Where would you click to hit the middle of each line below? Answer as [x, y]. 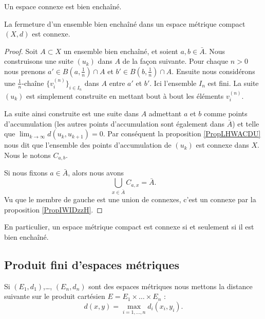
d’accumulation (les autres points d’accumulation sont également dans [114, 123]
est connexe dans [222, 145]
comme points [225, 113]
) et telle [246, 123]
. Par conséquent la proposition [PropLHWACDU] [182, 134]
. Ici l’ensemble [173, 83]
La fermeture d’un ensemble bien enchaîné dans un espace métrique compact [125, 23]
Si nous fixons [26, 173]
